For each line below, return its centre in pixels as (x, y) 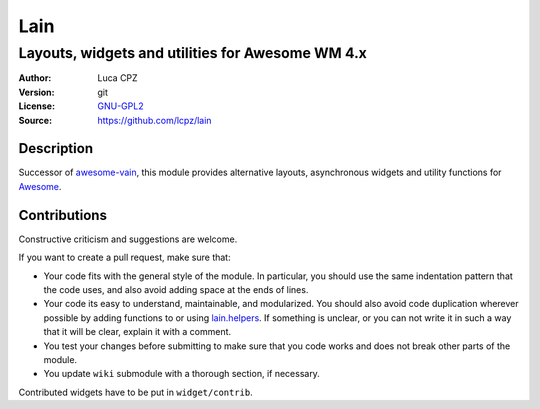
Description (56, 148)
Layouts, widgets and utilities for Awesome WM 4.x (192, 53)
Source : (35, 120)
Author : (35, 78)
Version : (36, 92)
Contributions (62, 215)
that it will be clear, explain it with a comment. (137, 332)
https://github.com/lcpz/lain (154, 120)
